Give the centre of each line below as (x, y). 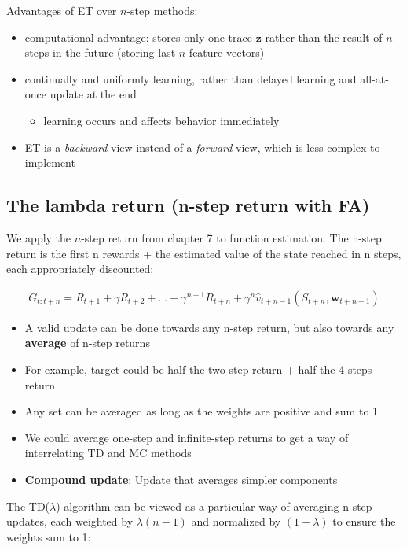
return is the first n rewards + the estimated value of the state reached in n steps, (204, 253)
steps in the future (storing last (100, 52)
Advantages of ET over (62, 10)
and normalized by (236, 521)
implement (50, 162)
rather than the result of (324, 37)
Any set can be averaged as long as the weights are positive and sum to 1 (202, 411)
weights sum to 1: (49, 536)
